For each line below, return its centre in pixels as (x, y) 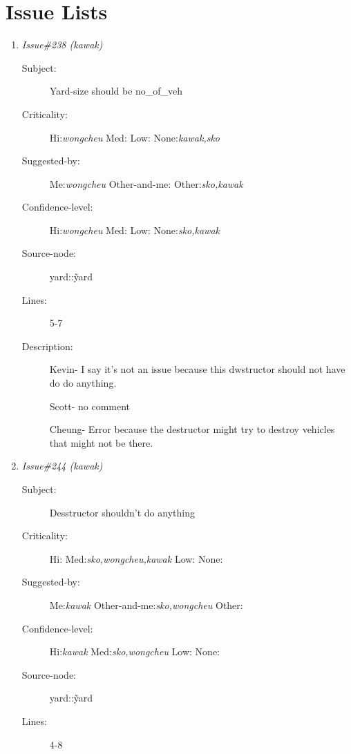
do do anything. (83, 383)
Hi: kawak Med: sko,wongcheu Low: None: (135, 651)
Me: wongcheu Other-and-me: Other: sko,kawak (146, 183)
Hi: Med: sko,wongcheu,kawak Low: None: (136, 558)
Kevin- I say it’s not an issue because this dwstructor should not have (197, 369)
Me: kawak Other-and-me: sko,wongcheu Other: (146, 605)
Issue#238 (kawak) (62, 45)
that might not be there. (101, 442)
